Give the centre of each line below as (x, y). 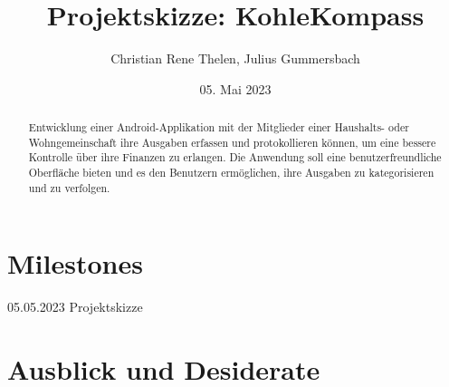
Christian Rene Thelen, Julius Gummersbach (235, 58)
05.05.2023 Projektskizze (75, 307)
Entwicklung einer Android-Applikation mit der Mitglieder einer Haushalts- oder (219, 127)
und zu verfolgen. (69, 187)
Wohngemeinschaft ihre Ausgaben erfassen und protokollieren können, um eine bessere (232, 142)
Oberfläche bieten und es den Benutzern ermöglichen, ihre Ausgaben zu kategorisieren (231, 173)
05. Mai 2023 (235, 88)
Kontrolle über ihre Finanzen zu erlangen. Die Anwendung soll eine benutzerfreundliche (235, 157)
